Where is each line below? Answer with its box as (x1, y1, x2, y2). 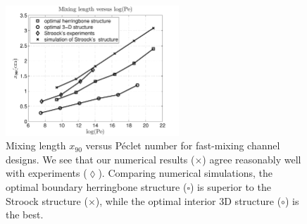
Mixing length (6, 138, 66, 153)
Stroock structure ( (6, 193, 88, 208)
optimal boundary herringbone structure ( (6, 180, 187, 194)
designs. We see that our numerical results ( (6, 151, 195, 166)
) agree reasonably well (202, 151, 301, 166)
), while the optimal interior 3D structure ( (95, 193, 282, 208)
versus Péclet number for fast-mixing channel (85, 138, 280, 153)
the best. (6, 207, 44, 222)
